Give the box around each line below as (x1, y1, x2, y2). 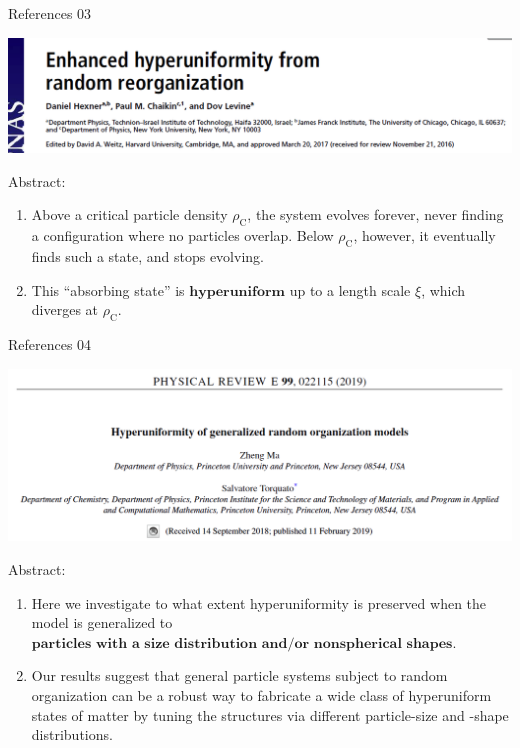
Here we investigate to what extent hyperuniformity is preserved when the (31, 592, 487, 613)
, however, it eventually (353, 225, 496, 246)
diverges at (31, 299, 99, 320)
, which (421, 279, 466, 300)
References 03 (8, 3, 92, 23)
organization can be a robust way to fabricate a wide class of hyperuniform (31, 684, 492, 705)
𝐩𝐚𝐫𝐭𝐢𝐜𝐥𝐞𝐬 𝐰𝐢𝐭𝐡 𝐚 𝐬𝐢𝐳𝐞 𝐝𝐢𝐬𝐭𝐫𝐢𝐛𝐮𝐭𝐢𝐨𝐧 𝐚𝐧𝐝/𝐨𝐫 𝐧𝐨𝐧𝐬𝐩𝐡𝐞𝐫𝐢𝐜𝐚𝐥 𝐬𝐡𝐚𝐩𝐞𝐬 (31, 636, 453, 651)
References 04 (8, 334, 92, 355)
